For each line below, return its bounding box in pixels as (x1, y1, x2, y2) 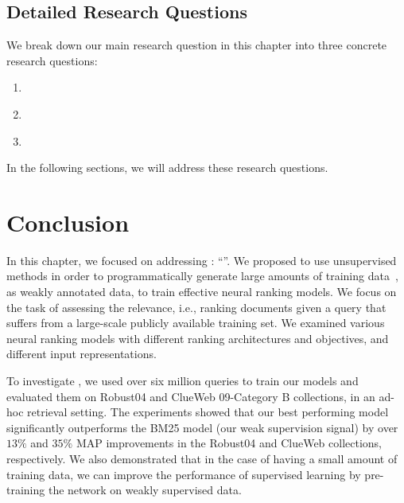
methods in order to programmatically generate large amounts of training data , (6, 267, 398, 284)
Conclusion (6, 205, 130, 238)
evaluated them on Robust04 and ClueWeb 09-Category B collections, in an (6, 388, 375, 404)
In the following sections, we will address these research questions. (6, 159, 328, 176)
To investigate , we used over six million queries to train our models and (6, 372, 359, 389)
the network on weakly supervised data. (48, 482, 242, 498)
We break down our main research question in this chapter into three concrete (6, 37, 387, 53)
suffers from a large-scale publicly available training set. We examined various (6, 314, 385, 331)
